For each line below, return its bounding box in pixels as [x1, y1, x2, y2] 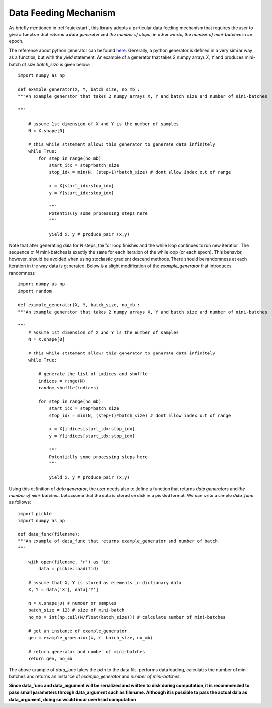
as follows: [9, 499, 32, 505]
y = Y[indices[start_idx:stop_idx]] [49, 433, 137, 439]
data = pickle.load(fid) [38, 566, 99, 571]
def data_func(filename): [18, 531, 81, 537]
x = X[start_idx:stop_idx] [49, 183, 114, 189]
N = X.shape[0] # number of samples [28, 601, 117, 606]
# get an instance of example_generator [28, 628, 128, 634]
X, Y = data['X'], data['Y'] [28, 587, 99, 593]
